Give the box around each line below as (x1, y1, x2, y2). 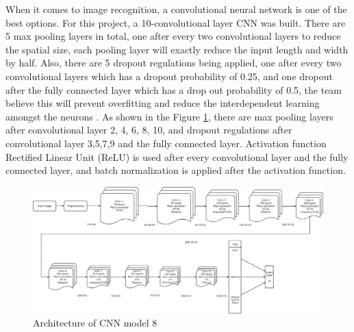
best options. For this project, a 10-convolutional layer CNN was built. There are (5, 15, 346, 29)
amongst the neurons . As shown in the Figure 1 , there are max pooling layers (5, 109, 333, 123)
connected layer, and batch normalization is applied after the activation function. (5, 163, 346, 177)
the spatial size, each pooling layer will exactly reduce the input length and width (5, 42, 349, 56)
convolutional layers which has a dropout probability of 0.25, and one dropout (5, 68, 333, 83)
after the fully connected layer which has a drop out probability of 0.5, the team (5, 82, 342, 97)
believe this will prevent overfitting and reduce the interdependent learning (5, 96, 320, 110)
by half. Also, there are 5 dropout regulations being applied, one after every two (5, 55, 342, 70)
